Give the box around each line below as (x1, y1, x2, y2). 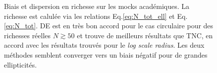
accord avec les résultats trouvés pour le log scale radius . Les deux (4, 40, 205, 50)
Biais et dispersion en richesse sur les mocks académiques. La (4, 1, 190, 11)
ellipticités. (4, 59, 37, 70)
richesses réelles (4, 30, 51, 40)
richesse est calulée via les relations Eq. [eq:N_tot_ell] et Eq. (4, 10, 188, 21)
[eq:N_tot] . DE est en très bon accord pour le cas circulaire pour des (4, 20, 214, 31)
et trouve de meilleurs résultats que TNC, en (77, 30, 213, 40)
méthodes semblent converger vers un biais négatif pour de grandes (4, 49, 208, 60)
